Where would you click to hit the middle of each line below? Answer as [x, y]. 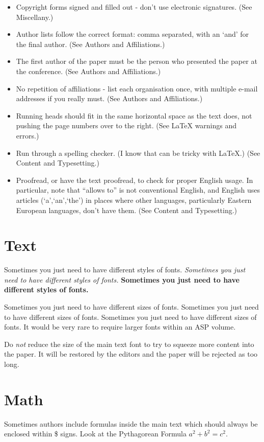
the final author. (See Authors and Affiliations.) [90, 44]
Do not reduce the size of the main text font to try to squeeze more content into [129, 344]
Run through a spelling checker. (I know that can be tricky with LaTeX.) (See [138, 153]
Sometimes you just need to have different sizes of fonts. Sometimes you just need [131, 307]
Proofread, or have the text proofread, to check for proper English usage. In [135, 180]
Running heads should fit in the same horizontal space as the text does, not [134, 115]
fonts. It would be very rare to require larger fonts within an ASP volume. [120, 327]
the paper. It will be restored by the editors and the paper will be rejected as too [131, 354]
